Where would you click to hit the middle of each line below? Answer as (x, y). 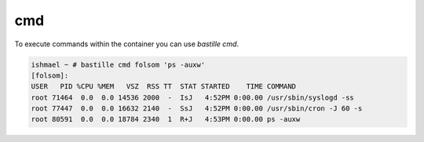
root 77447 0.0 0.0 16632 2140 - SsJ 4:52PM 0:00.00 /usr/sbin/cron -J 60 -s (197, 109)
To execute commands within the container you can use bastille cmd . (127, 44)
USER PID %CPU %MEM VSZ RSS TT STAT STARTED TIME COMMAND (164, 87)
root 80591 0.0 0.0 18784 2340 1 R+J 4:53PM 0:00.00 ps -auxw (166, 119)
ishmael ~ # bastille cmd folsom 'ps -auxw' (118, 64)
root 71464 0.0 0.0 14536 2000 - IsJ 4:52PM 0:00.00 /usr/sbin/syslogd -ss (193, 97)
